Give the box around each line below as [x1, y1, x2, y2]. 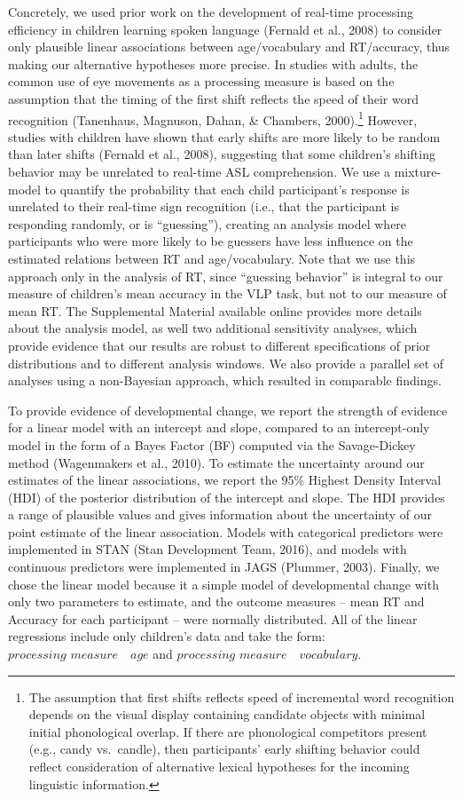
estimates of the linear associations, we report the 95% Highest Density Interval [8, 471, 442, 489]
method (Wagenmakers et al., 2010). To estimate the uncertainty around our [8, 453, 425, 471]
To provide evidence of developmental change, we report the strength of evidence [8, 400, 448, 419]
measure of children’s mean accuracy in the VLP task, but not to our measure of [8, 284, 447, 303]
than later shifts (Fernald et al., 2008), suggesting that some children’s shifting [8, 145, 435, 163]
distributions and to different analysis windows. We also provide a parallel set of [8, 353, 444, 372]
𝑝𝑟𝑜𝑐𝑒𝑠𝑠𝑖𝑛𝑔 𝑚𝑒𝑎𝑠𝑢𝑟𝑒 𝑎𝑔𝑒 [8, 649, 149, 662]
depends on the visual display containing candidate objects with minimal [28, 705, 426, 724]
